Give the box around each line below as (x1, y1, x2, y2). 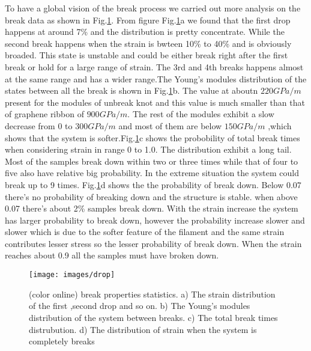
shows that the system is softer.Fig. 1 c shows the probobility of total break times (5, 131, 300, 144)
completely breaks (29, 335, 95, 347)
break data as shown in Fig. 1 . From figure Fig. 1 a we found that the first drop (5, 13, 291, 26)
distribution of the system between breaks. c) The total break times (29, 311, 278, 323)
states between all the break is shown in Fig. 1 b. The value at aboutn (5, 84, 258, 97)
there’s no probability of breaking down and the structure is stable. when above (5, 190, 298, 203)
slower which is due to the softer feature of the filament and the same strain (5, 225, 285, 238)
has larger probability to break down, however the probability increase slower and (5, 213, 305, 226)
